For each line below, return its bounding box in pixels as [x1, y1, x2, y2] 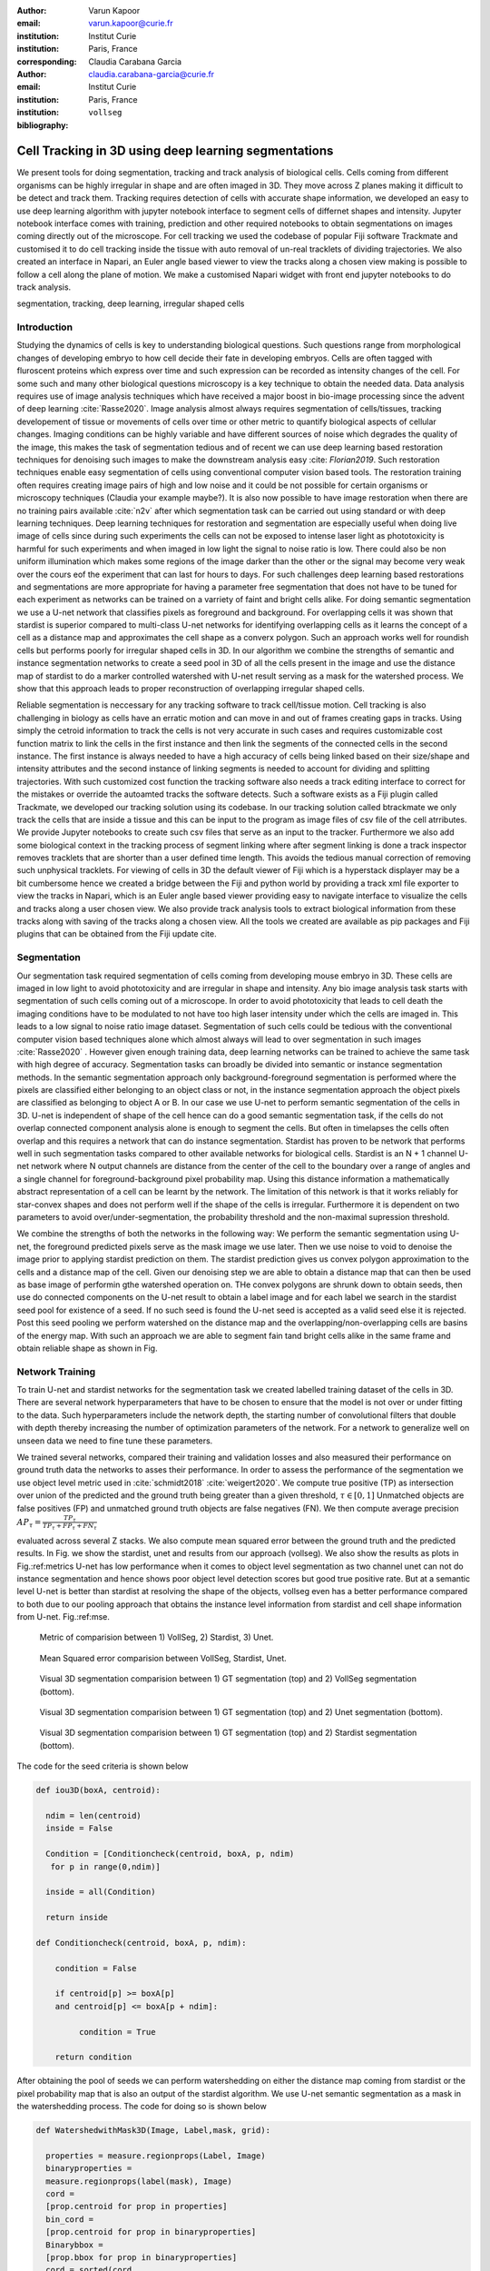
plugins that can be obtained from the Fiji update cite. [16, 928, 217, 939]
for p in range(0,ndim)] [50, 1861, 161, 1871]
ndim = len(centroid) [45, 1810, 142, 1820]
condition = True [78, 2027, 156, 2037]
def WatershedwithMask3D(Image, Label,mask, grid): [35, 2126, 271, 2136]
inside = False [45, 1823, 113, 1834]
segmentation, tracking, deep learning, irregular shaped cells [16, 298, 245, 309]
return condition [54, 2052, 132, 2062]
